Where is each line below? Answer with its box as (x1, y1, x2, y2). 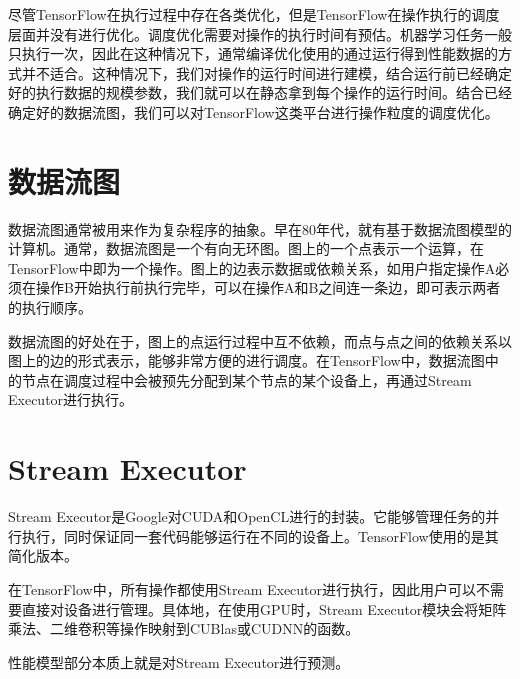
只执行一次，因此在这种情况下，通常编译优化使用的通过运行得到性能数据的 (8, 43, 498, 64)
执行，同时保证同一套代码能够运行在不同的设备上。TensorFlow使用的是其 (21, 525, 499, 546)
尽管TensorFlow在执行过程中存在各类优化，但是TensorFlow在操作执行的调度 (8, 4, 500, 24)
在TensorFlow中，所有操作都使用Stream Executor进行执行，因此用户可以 (8, 578, 477, 599)
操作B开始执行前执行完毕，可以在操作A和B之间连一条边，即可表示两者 (35, 277, 501, 298)
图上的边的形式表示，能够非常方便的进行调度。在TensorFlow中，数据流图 (8, 350, 485, 371)
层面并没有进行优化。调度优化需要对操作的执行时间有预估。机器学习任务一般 (8, 23, 512, 44)
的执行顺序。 (8, 297, 92, 318)
